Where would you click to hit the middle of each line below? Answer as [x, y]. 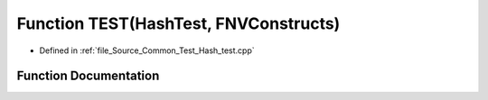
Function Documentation [88, 76]
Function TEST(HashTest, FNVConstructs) [178, 23]
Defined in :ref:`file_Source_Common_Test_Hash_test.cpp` [147, 50]
